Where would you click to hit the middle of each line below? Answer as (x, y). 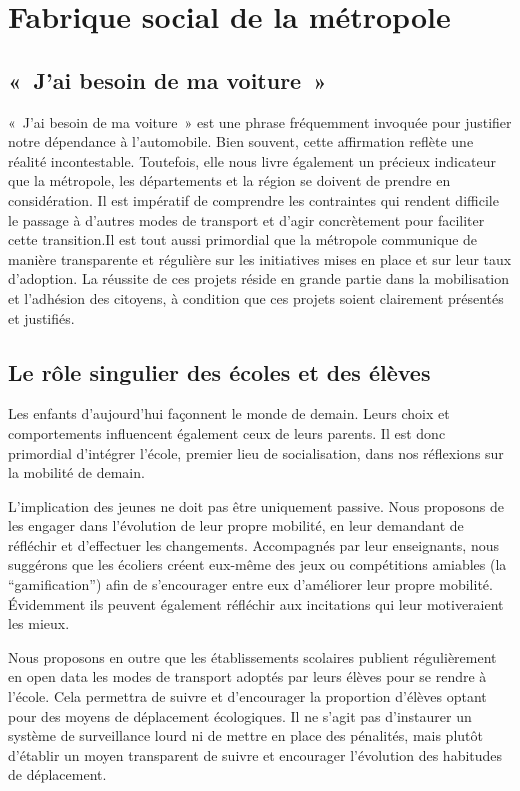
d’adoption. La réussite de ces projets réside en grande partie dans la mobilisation (259, 278)
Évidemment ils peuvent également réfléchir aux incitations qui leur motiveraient (256, 603)
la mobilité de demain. (76, 472)
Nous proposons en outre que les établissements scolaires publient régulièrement (252, 656)
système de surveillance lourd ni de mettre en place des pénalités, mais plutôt (245, 735)
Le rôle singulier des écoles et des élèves (219, 371)
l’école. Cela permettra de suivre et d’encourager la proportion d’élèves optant (247, 696)
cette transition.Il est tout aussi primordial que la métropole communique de (243, 239)
